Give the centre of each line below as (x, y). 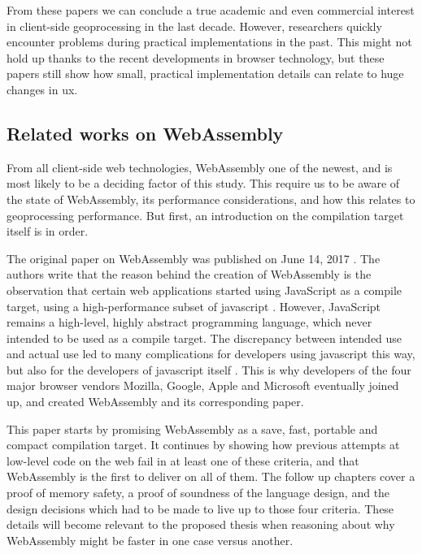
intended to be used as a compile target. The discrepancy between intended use (204, 338)
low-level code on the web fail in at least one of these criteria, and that (183, 460)
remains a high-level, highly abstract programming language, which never (189, 322)
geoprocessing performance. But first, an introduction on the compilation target (205, 215)
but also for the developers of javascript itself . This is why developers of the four (209, 369)
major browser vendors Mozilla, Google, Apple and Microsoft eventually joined (203, 385)
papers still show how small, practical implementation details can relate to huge (205, 74)
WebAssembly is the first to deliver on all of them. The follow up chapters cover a (211, 476)
